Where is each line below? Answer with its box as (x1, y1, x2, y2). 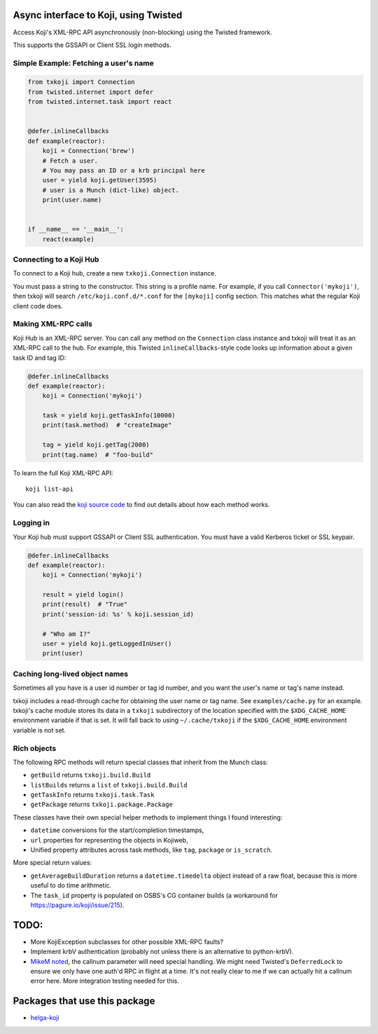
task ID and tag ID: (13, 353, 66, 362)
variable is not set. (13, 726, 66, 734)
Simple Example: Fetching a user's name (13, 58, 154, 68)
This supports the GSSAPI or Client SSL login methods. (13, 41, 171, 49)
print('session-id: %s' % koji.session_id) (42, 610, 194, 618)
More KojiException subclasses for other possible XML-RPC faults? (30, 937, 224, 946)
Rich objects (13, 743, 57, 753)
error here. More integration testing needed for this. (30, 977, 180, 985)
